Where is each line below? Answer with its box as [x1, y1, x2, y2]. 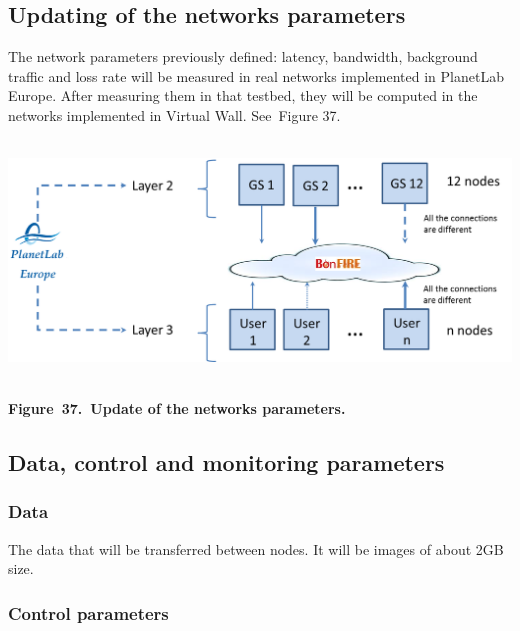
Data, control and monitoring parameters [8, 447, 445, 478]
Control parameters [8, 600, 169, 625]
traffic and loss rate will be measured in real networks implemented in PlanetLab [8, 65, 504, 86]
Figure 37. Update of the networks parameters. [8, 398, 346, 419]
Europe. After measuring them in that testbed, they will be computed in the [8, 85, 478, 106]
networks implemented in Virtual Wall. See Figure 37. [8, 104, 341, 125]
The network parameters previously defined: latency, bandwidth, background [8, 46, 478, 67]
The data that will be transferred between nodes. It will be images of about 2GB [8, 538, 504, 559]
